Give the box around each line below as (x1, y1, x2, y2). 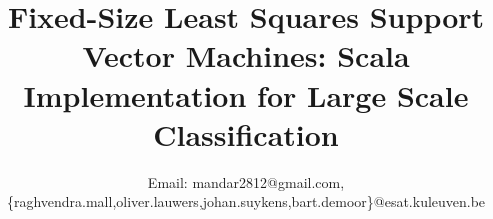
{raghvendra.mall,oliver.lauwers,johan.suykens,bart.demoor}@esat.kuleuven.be (6, 191, 486, 212)
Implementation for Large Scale (23, 74, 469, 115)
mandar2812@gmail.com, (192, 171, 345, 192)
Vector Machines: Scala (82, 35, 410, 76)
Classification (153, 113, 339, 154)
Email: (147, 171, 188, 192)
